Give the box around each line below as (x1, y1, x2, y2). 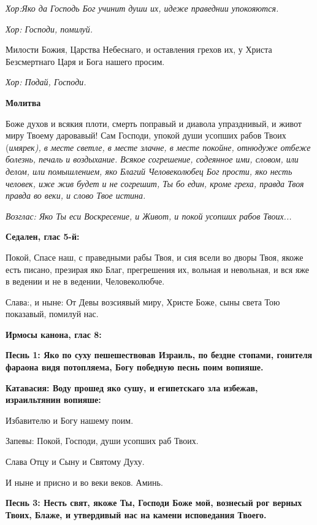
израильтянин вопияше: (6, 393, 101, 406)
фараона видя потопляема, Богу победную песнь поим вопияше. (6, 361, 264, 374)
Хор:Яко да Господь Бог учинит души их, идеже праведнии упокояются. (6, 2, 279, 14)
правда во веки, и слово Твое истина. (6, 189, 146, 202)
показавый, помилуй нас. (6, 307, 99, 320)
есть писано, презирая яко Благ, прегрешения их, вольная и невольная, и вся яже (6, 262, 310, 275)
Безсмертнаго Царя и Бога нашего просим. (6, 55, 165, 67)
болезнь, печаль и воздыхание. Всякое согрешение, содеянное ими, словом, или (6, 153, 299, 166)
